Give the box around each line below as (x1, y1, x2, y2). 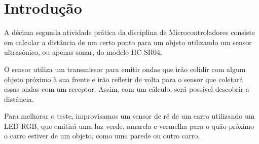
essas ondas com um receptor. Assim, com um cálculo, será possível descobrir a (4, 84, 249, 94)
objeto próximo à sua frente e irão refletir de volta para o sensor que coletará (4, 74, 243, 84)
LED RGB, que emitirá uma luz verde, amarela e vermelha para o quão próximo (4, 120, 254, 131)
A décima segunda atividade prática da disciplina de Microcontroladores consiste (4, 27, 255, 38)
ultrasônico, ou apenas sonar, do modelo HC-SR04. (4, 47, 163, 57)
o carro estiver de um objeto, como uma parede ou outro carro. (4, 130, 200, 141)
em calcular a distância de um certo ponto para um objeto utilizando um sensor (4, 37, 252, 47)
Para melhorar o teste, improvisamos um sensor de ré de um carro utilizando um (4, 111, 255, 121)
